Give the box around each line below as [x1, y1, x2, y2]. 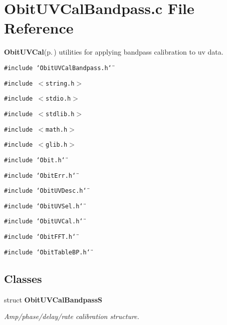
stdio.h [46, 95, 71, 103]
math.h [46, 126, 68, 133]
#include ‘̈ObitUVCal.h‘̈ [4, 218, 83, 225]
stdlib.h [46, 110, 75, 118]
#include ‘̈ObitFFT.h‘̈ [4, 233, 76, 241]
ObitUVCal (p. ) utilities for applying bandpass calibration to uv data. [4, 47, 223, 57]
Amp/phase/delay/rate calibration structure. [4, 311, 139, 321]
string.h [46, 80, 75, 87]
